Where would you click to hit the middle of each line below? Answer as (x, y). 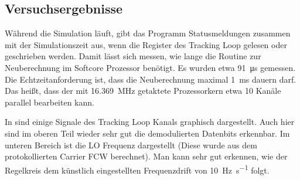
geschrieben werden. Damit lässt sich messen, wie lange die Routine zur (133, 56)
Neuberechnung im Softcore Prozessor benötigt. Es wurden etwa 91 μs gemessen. (150, 67)
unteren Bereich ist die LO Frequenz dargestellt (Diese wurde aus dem (131, 145)
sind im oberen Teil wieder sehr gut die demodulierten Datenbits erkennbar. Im (147, 133)
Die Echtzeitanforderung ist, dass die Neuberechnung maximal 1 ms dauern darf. (151, 79)
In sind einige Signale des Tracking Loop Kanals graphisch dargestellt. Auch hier (150, 122)
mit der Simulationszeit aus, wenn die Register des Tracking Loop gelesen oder (146, 44)
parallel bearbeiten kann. (50, 102)
